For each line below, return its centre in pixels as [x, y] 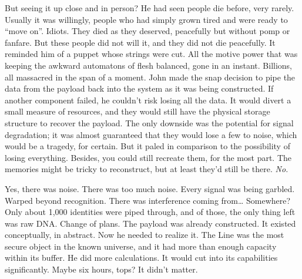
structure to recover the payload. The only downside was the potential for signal [149, 122]
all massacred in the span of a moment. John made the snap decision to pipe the [150, 77]
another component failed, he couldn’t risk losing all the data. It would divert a [148, 100]
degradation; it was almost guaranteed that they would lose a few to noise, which [151, 134]
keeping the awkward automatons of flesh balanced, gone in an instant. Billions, [149, 65]
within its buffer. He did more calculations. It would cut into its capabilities [141, 258]
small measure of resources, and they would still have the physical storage [137, 111]
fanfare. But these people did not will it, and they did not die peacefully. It [140, 42]
